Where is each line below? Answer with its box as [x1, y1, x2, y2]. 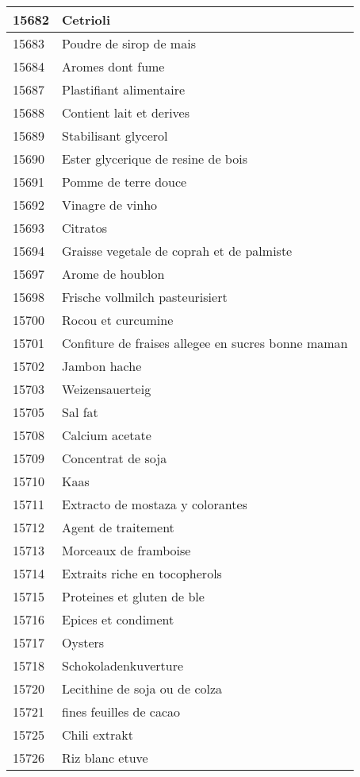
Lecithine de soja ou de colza [62, 679, 223, 698]
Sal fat [62, 403, 98, 421]
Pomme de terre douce [62, 172, 187, 191]
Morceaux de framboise [62, 541, 191, 559]
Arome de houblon [62, 265, 165, 283]
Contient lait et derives [62, 103, 190, 122]
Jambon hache [62, 357, 142, 375]
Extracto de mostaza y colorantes [62, 495, 247, 513]
